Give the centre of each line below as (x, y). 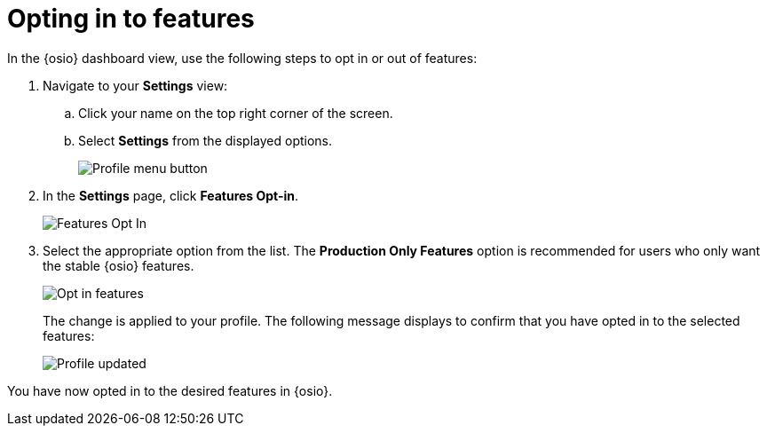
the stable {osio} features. (119, 265)
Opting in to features (131, 19)
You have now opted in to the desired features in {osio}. (170, 390)
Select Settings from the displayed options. (206, 140)
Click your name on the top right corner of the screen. (236, 113)
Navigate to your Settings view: (135, 85)
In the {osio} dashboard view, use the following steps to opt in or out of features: (242, 58)
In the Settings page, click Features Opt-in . (171, 195)
